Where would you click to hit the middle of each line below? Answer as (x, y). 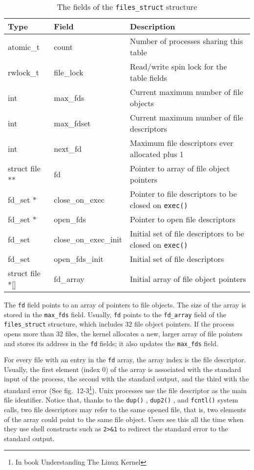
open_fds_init (79, 259)
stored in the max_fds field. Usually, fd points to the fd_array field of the (115, 314)
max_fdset (72, 123)
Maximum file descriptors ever (181, 143)
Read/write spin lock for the (178, 66)
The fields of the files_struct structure (127, 7)
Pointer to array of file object (180, 168)
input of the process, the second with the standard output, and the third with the (127, 379)
